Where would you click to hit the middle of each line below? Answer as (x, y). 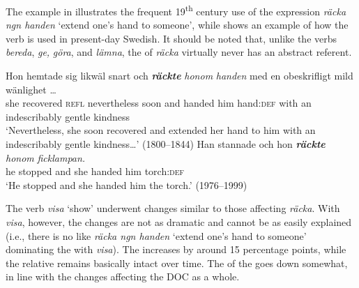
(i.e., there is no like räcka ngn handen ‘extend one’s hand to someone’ (156, 235)
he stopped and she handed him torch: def (95, 171)
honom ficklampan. (46, 157)
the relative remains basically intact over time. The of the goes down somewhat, (177, 263)
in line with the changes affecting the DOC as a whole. (123, 276)
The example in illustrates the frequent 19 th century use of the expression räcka (176, 10)
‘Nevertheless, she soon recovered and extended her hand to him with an (161, 130)
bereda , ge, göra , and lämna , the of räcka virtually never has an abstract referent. (179, 52)
